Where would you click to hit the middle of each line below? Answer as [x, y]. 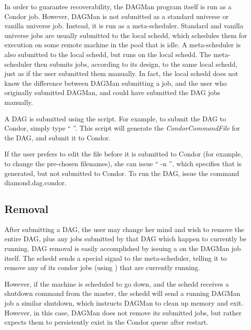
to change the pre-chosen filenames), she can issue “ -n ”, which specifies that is [123, 163]
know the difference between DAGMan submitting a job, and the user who [116, 83]
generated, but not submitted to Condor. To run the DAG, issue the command [122, 173]
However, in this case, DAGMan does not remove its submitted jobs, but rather [123, 312]
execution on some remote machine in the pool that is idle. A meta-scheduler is [123, 45]
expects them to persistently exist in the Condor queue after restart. [107, 322]
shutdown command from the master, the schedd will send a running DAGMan [122, 293]
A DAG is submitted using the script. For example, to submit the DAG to [115, 118]
